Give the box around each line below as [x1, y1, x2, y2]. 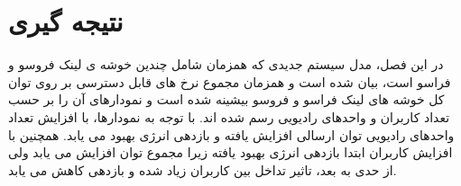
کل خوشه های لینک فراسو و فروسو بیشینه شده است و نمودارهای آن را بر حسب [8, 90, 445, 109]
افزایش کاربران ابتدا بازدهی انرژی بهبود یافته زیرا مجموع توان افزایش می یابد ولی [8, 143, 453, 162]
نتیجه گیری [8, 3, 124, 40]
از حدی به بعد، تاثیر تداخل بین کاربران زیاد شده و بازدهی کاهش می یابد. [8, 160, 397, 179]
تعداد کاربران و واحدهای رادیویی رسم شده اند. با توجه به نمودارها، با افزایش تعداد [8, 107, 450, 126]
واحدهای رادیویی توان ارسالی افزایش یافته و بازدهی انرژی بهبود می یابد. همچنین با [8, 125, 455, 144]
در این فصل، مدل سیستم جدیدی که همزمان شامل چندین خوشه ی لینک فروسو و [8, 55, 444, 74]
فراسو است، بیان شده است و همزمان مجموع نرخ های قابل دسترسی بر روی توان [8, 72, 451, 91]
